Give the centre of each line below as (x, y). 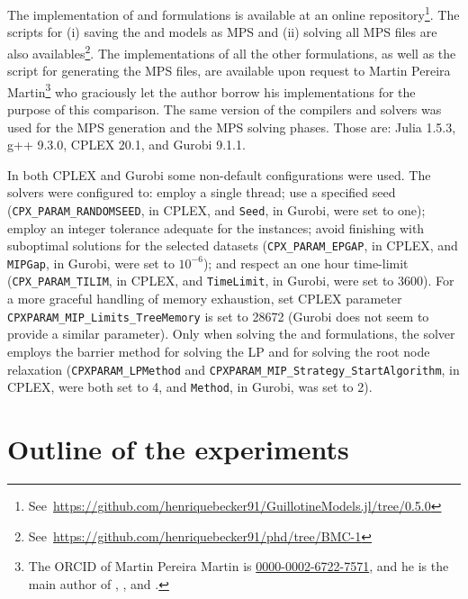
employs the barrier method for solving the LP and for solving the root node (219, 351)
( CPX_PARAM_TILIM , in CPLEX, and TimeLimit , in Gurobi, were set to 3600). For (231, 281)
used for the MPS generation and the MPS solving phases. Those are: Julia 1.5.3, (232, 127)
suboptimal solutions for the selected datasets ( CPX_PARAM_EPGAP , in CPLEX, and (233, 245)
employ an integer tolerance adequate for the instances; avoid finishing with (216, 227)
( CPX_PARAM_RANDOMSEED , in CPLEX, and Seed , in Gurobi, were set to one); (216, 209)
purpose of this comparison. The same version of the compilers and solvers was (225, 109)
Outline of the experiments (178, 449)
